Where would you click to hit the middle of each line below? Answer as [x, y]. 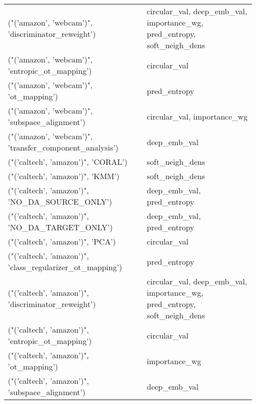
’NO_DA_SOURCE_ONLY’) [60, 202]
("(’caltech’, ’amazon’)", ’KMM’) [64, 176]
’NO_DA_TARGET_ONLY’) [61, 227]
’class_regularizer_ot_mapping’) [65, 267]
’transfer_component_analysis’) [63, 147]
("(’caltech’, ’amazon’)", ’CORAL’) [68, 162]
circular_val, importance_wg [197, 116]
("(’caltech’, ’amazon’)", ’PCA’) [62, 241]
